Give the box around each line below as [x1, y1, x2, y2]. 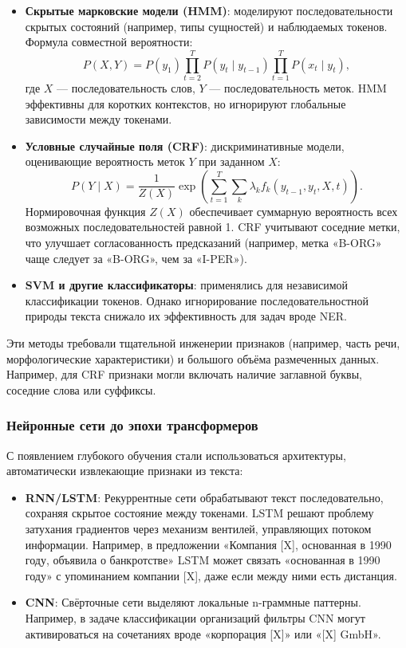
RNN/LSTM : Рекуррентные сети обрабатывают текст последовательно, [25, 489, 384, 505]
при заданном [199, 153, 265, 170]
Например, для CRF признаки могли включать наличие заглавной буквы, [6, 366, 363, 383]
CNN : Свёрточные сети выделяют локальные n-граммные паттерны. [25, 594, 361, 611]
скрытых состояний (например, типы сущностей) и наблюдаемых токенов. [25, 18, 388, 34]
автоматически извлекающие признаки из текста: [6, 462, 243, 479]
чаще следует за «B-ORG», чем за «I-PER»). [25, 249, 247, 266]
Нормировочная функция [25, 202, 146, 219]
